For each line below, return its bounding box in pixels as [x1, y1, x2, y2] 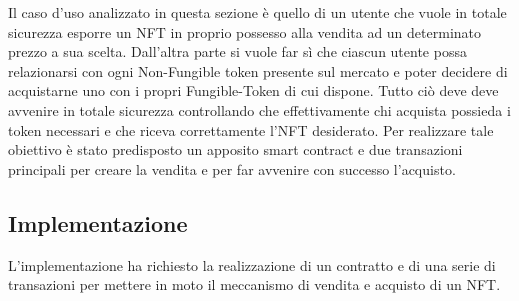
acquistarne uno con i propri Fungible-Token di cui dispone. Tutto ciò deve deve [8, 80, 499, 101]
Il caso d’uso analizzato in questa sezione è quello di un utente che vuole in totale [8, 2, 507, 22]
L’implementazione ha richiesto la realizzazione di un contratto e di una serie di [8, 254, 496, 275]
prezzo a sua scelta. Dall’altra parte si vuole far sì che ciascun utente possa [8, 41, 467, 62]
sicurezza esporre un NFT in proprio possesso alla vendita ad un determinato [8, 21, 482, 42]
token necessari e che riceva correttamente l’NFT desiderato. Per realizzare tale [8, 119, 494, 140]
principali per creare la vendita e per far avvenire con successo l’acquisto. [8, 158, 456, 179]
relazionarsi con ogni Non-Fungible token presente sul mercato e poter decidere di [8, 60, 508, 81]
